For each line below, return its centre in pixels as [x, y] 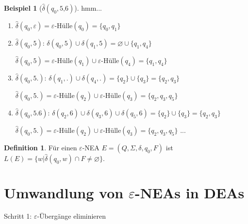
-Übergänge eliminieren [72, 216]
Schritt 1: [18, 216]
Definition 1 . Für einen [41, 147]
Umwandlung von [64, 193]
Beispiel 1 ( [23, 8]
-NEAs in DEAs [190, 193]
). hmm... [88, 8]
